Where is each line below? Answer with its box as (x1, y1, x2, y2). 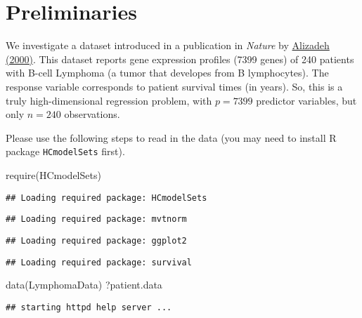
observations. (64, 107, 120, 121)
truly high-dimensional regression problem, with (6, 93, 212, 107)
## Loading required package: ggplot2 (6, 235, 187, 246)
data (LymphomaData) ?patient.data (6, 277, 162, 292)
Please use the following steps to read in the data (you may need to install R (6, 130, 337, 145)
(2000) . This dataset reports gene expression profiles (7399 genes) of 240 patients (6, 51, 354, 66)
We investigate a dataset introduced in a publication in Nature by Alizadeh (6, 38, 330, 53)
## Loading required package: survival (6, 257, 192, 267)
